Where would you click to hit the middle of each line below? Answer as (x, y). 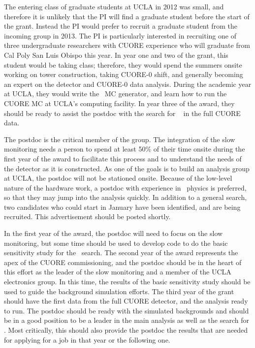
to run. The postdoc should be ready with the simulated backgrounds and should (127, 310)
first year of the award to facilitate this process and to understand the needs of (123, 158)
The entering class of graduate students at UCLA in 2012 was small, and (114, 6)
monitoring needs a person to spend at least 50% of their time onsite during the (125, 149)
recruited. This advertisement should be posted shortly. (87, 216)
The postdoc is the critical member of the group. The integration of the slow (120, 139)
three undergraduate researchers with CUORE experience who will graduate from (127, 45)
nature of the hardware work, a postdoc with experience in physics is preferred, (125, 187)
